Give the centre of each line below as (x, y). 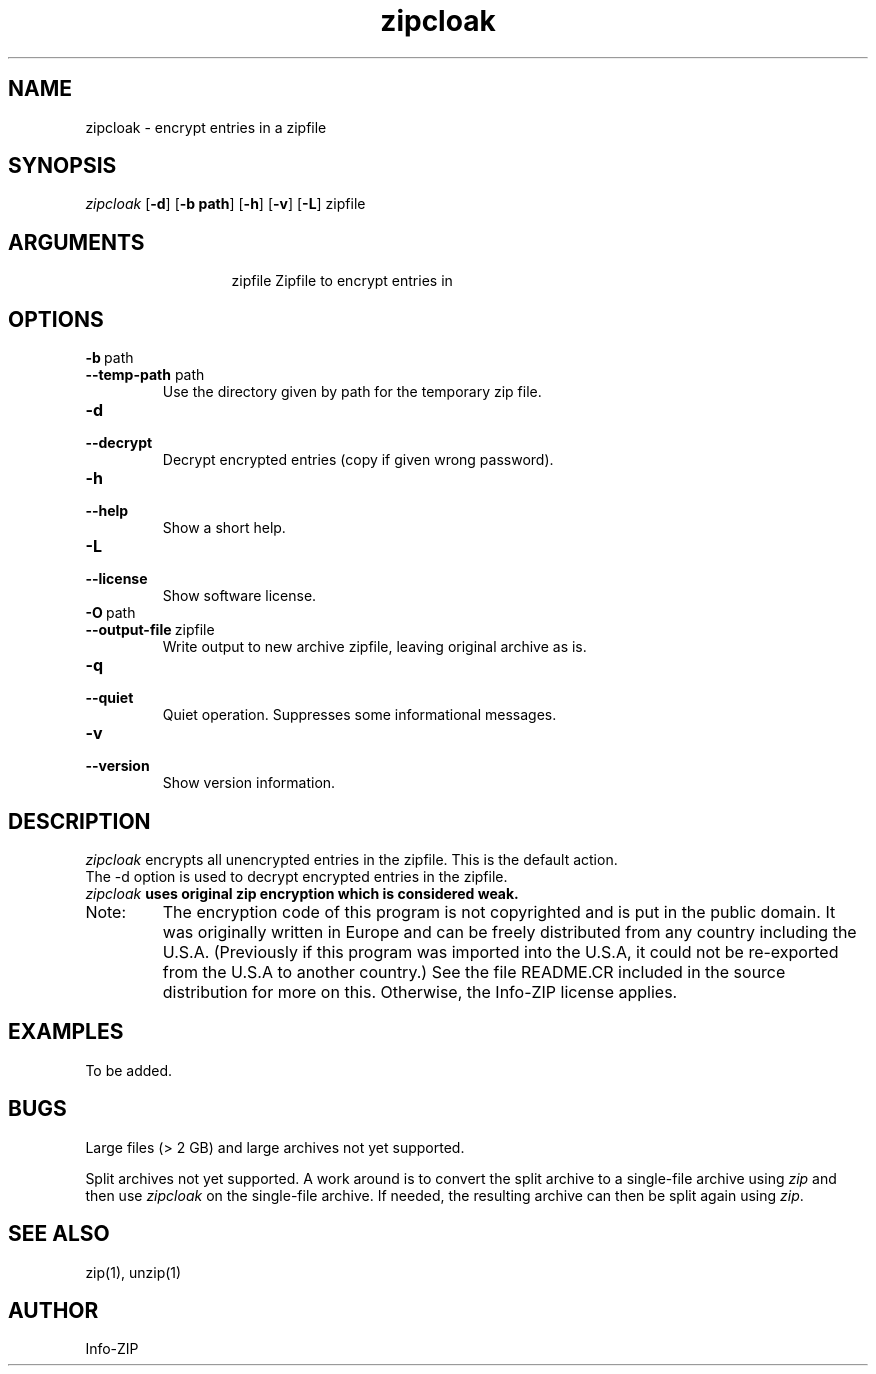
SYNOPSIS (62, 166)
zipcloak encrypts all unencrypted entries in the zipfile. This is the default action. (351, 859)
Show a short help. (224, 528)
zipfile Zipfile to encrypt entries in (342, 281)
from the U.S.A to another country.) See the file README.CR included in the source (474, 971)
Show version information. (249, 783)
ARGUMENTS (76, 242)
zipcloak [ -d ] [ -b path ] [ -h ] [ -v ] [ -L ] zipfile (225, 204)
